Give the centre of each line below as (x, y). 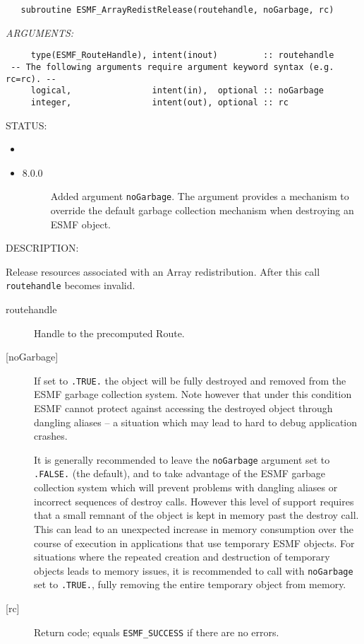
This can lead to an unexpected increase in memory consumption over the (194, 528)
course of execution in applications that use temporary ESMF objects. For (194, 543)
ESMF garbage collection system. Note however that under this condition (193, 394)
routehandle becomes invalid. (71, 285)
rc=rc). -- (31, 79)
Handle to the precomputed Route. (109, 333)
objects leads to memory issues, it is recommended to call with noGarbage (194, 570)
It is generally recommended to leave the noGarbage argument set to (182, 459)
